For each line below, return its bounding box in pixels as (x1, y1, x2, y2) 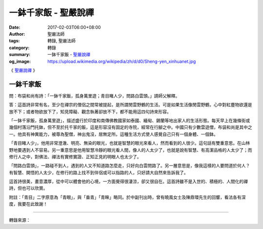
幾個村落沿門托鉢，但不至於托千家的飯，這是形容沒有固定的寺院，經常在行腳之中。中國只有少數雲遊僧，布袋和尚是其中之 (9, 124, 252, 130)
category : (9, 44, 30, 51)
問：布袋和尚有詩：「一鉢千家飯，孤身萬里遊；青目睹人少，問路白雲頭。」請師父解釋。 (9, 93, 180, 98)
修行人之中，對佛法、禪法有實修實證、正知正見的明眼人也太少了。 (9, 153, 141, 159)
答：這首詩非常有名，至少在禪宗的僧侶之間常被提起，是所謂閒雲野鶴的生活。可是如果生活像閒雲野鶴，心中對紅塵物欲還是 (9, 102, 252, 108)
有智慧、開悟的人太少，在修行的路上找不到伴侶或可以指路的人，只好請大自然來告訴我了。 (9, 170, 188, 175)
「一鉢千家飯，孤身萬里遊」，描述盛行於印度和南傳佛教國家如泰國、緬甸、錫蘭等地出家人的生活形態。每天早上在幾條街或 (9, 117, 250, 123)
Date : (9, 24, 20, 30)
